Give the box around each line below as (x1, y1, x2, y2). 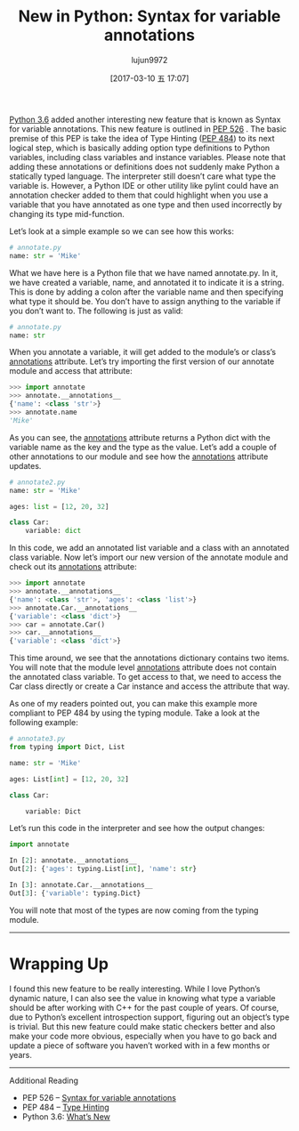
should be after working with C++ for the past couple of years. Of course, (9, 1002, 279, 1013)
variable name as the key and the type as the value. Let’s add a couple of (9, 441, 278, 452)
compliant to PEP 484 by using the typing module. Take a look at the (9, 707, 261, 718)
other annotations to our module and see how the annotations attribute (9, 451, 269, 462)
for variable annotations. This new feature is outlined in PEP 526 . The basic (9, 123, 287, 134)
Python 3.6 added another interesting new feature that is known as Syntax (9, 114, 281, 125)
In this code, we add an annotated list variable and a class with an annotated (9, 543, 290, 553)
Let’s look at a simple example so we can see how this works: (9, 225, 234, 237)
